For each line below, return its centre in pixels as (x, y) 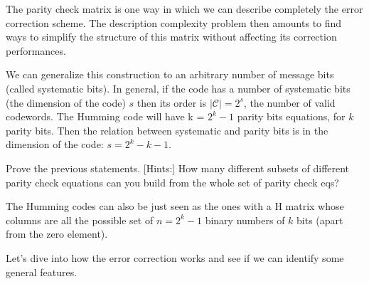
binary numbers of (245, 220)
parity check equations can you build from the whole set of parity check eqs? (172, 182)
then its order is (172, 102)
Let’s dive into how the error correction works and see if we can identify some (175, 257)
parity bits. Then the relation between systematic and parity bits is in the (167, 130)
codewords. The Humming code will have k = (105, 116)
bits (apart (320, 220)
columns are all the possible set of (80, 220)
